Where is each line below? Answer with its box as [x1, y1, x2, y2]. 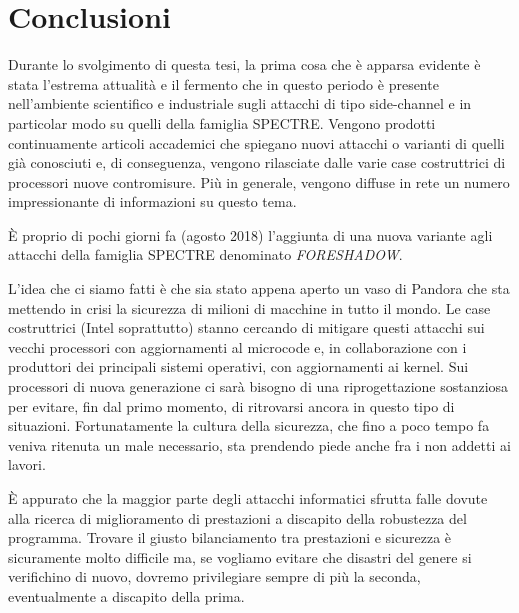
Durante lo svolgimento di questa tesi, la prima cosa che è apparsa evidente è [8, 54, 481, 75]
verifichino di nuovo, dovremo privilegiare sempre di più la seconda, [8, 566, 421, 587]
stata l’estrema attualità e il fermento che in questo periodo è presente [8, 73, 439, 94]
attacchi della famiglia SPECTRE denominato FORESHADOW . [8, 244, 403, 265]
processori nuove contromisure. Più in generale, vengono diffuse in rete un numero [8, 171, 510, 192]
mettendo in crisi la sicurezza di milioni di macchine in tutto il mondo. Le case [8, 297, 491, 318]
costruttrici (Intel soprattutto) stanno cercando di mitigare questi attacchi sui [8, 317, 485, 338]
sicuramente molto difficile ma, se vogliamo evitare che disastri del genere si [8, 546, 472, 567]
